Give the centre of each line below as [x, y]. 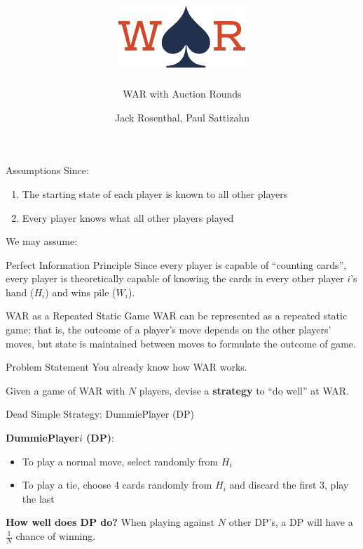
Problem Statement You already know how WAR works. [126, 367]
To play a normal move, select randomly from [120, 461]
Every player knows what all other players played [128, 217]
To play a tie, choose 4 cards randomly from [117, 485]
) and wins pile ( [81, 292]
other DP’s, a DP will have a [291, 522]
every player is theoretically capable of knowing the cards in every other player [175, 278]
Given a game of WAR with [66, 390]
